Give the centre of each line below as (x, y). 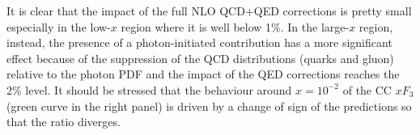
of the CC (367, 89)
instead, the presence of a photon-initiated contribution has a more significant (199, 42)
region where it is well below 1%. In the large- (235, 26)
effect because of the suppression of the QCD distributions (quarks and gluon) (200, 58)
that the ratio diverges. (64, 122)
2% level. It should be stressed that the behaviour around (149, 89)
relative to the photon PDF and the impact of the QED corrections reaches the (203, 74)
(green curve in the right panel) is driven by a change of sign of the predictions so (209, 105)
